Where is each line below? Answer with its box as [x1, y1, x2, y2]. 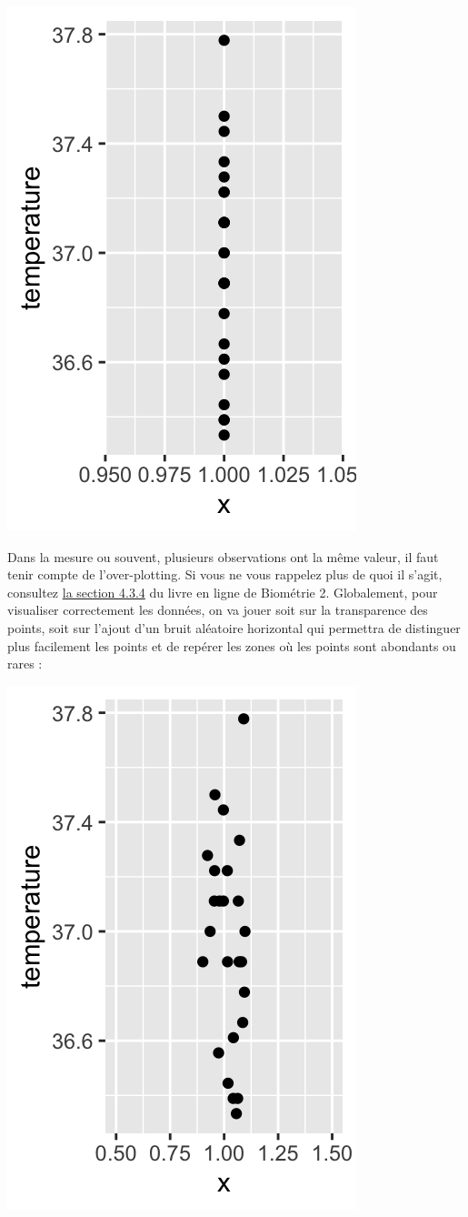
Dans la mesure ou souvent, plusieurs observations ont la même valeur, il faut [7, 547, 439, 566]
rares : [7, 654, 43, 673]
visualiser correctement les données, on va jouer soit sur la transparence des [7, 600, 428, 619]
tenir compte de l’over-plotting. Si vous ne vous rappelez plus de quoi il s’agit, [7, 565, 443, 584]
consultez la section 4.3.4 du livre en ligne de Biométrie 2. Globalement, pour [7, 582, 438, 601]
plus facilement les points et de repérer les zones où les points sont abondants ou [7, 636, 456, 655]
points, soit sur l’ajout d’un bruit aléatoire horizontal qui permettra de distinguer [7, 618, 461, 637]
